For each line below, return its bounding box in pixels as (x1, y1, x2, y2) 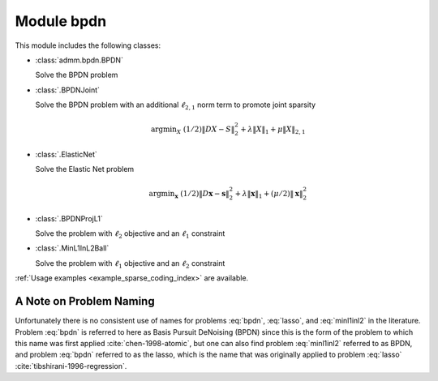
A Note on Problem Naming (15, 294, 155, 308)
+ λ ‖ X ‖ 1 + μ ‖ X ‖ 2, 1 (240, 125, 306, 135)
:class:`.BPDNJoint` (35, 85, 101, 95)
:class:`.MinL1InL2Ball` (35, 243, 109, 253)
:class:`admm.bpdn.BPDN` (35, 55, 123, 65)
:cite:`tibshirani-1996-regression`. (15, 361, 127, 370)
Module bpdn (15, 12, 107, 30)
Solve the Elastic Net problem (35, 165, 135, 174)
